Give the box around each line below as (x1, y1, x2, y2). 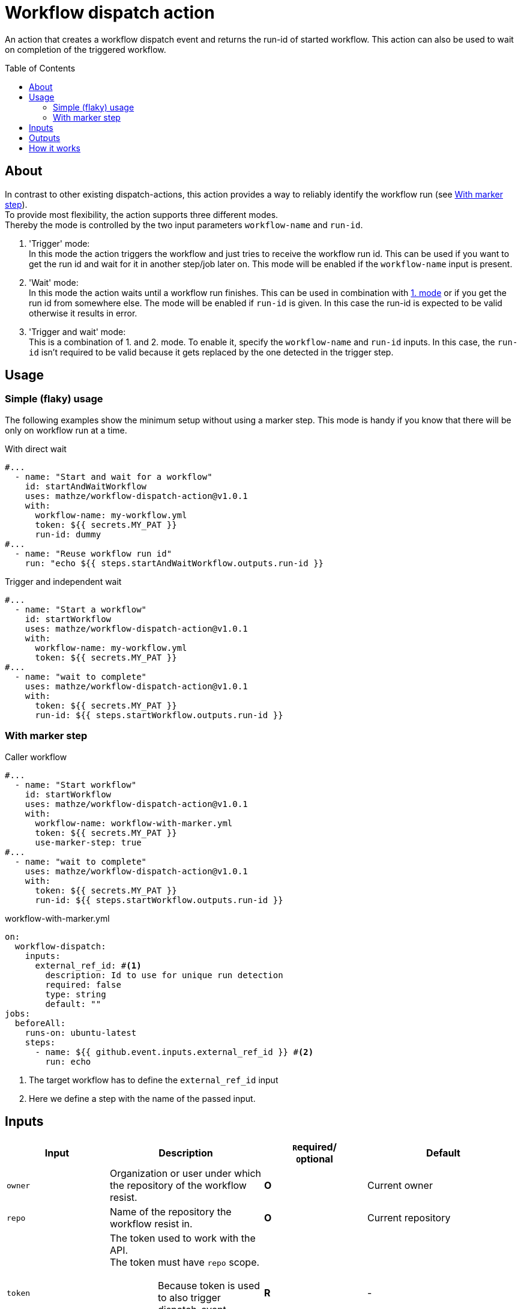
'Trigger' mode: (29, 238, 90, 249)
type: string (45, 989, 106, 999)
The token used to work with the (110, 1232, 256, 1245)
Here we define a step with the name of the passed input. (29, 1093, 256, 1104)
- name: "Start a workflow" (14, 604, 147, 614)
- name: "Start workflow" (14, 779, 137, 790)
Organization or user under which (110, 1167, 262, 1180)
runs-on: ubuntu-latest (25, 1027, 137, 1038)
